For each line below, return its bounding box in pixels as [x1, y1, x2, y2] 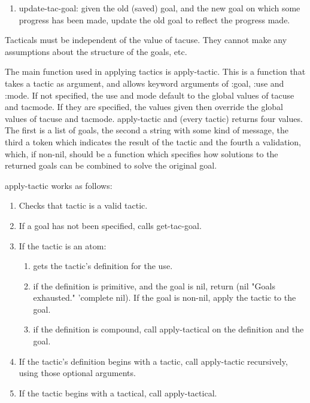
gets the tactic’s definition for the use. [33, 259, 173, 272]
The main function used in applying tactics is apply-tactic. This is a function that [5, 65, 306, 78]
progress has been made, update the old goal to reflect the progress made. [19, 13, 290, 26]
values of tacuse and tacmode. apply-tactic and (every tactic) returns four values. [5, 112, 303, 124]
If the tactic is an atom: [19, 239, 107, 252]
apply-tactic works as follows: [5, 179, 113, 191]
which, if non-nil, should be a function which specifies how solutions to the [5, 147, 278, 160]
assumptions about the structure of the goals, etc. [5, 45, 187, 57]
